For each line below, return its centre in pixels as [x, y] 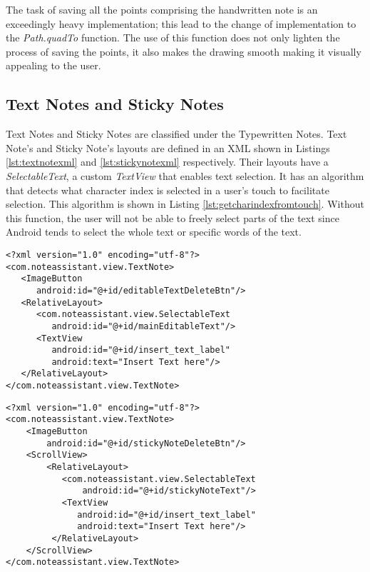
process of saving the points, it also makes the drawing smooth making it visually [184, 51]
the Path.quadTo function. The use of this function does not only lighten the [173, 37]
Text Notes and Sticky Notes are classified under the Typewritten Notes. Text [176, 134]
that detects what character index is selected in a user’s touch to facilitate [168, 190]
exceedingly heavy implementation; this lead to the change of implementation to [181, 23]
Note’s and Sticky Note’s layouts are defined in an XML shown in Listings [168, 147]
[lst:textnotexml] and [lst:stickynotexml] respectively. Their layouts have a [167, 162]
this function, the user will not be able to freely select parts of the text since [173, 217]
